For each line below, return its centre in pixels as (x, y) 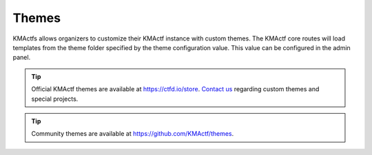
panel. (22, 58)
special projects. (55, 99)
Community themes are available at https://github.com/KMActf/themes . (133, 134)
